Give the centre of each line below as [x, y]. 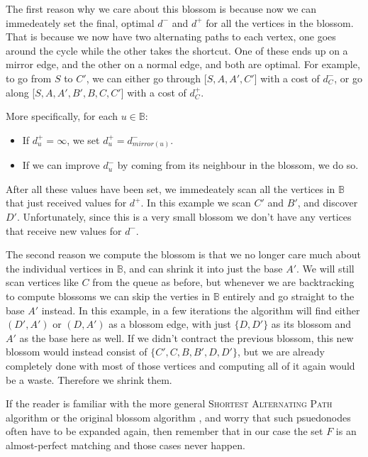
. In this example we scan [196, 203]
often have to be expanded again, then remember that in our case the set [165, 431]
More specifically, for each [62, 116]
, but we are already [281, 352]
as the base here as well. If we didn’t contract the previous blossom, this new [186, 337]
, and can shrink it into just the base [203, 268]
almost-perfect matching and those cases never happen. [126, 445]
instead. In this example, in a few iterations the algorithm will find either [201, 310]
